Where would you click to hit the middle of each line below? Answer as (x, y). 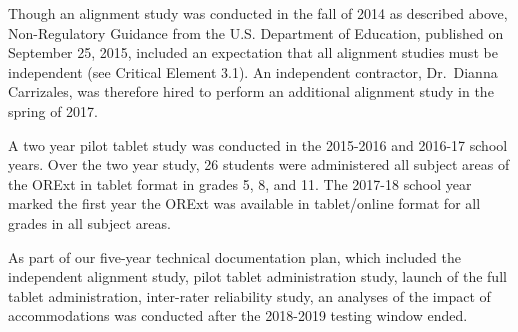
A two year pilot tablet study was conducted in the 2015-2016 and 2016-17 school (258, 144)
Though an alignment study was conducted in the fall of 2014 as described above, (258, 13)
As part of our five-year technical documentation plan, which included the (234, 256)
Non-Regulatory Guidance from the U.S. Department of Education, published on (256, 32)
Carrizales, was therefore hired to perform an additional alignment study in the (251, 91)
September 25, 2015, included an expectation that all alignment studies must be (253, 52)
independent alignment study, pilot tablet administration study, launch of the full (257, 276)
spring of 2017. (53, 110)
